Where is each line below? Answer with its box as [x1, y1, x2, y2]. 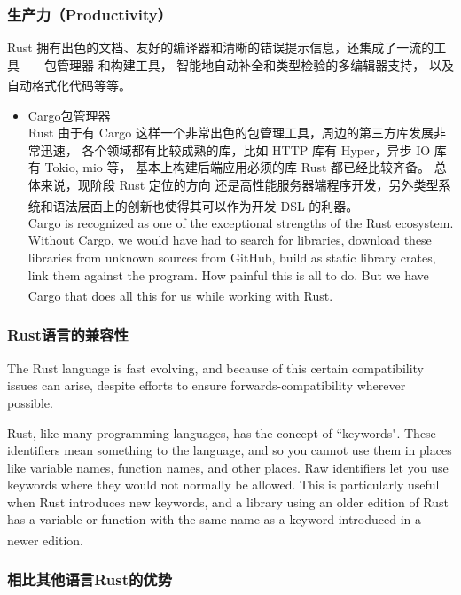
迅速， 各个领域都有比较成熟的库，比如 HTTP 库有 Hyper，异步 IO [40, 140, 431, 159]
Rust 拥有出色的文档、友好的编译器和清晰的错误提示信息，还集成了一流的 [7, 38, 434, 57]
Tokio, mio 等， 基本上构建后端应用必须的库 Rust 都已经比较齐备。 [44, 158, 431, 176]
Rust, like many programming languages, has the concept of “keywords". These [7, 423, 436, 442]
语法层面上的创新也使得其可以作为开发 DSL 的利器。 [52, 196, 359, 215]
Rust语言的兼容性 [7, 324, 129, 346]
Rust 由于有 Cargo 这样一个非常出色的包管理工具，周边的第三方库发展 [27, 123, 434, 142]
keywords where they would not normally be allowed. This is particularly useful [7, 475, 440, 494]
